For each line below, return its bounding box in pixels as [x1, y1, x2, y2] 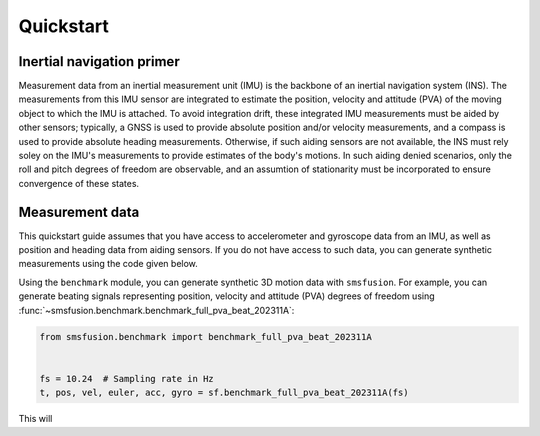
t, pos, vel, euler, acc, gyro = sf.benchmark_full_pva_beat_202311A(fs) [39, 387, 409, 399]
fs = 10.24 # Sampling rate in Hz [39, 373, 214, 384]
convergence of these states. [18, 177, 140, 189]
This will [18, 413, 53, 425]
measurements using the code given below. [18, 258, 199, 270]
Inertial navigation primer [18, 53, 180, 70]
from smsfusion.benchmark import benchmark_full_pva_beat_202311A [39, 331, 372, 342]
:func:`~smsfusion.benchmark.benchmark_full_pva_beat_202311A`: [18, 304, 295, 316]
